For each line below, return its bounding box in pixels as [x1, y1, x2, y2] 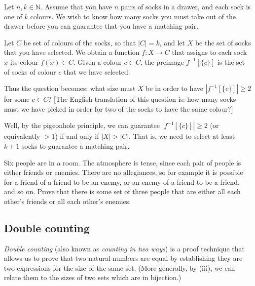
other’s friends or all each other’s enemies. [4, 196, 131, 206]
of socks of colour [4, 66, 56, 77]
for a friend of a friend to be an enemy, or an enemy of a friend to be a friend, [4, 176, 240, 187]
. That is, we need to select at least [129, 131, 235, 141]
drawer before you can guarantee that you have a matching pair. [4, 21, 199, 31]
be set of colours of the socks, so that [23, 37, 136, 47]
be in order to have [146, 83, 204, 93]
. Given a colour [73, 56, 122, 67]
